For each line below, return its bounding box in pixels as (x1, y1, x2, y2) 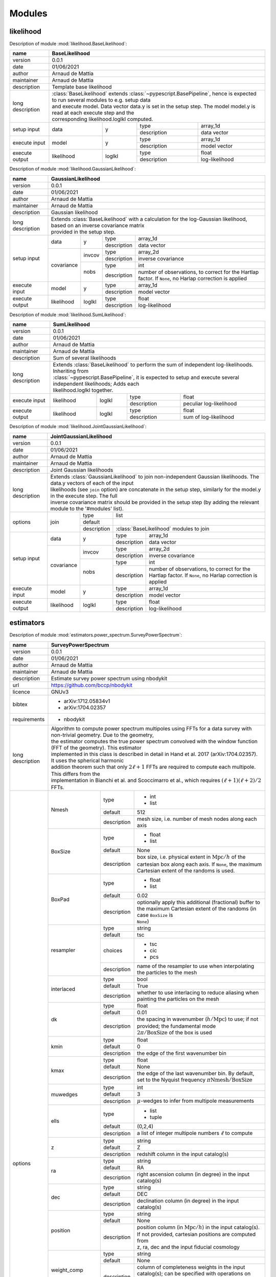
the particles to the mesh (137, 968, 197, 976)
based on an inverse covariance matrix (51, 222, 145, 229)
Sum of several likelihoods (53, 354, 117, 362)
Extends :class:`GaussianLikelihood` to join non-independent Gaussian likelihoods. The (50, 473, 259, 480)
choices (103, 947, 123, 954)
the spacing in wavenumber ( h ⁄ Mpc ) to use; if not (137, 1015, 259, 1023)
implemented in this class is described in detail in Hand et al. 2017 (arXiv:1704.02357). (51, 750, 258, 758)
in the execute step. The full (50, 492, 118, 499)
